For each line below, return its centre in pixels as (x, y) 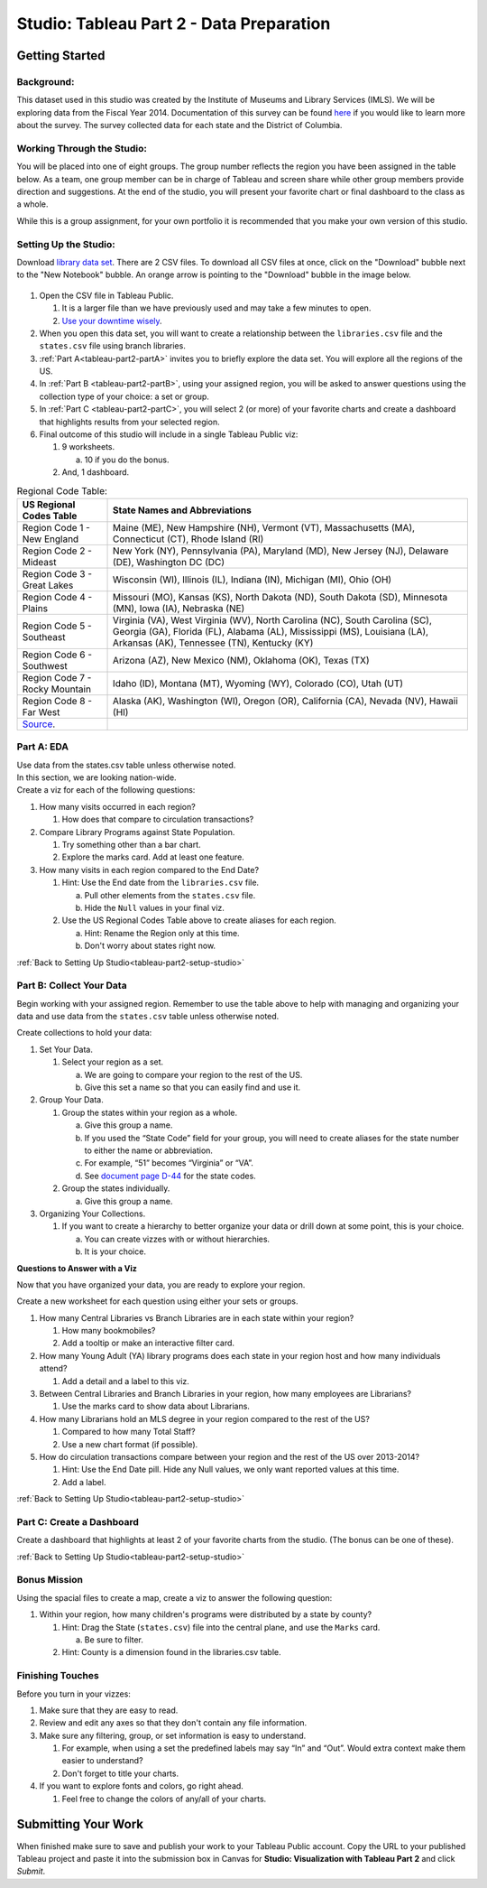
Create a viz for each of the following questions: (106, 790)
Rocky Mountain (57, 689)
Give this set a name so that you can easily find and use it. (193, 1087)
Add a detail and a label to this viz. (125, 1381)
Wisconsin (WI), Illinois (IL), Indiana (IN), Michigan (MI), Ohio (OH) (253, 580)
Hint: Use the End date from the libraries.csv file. (161, 883)
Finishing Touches (58, 1676)
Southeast (44, 637)
